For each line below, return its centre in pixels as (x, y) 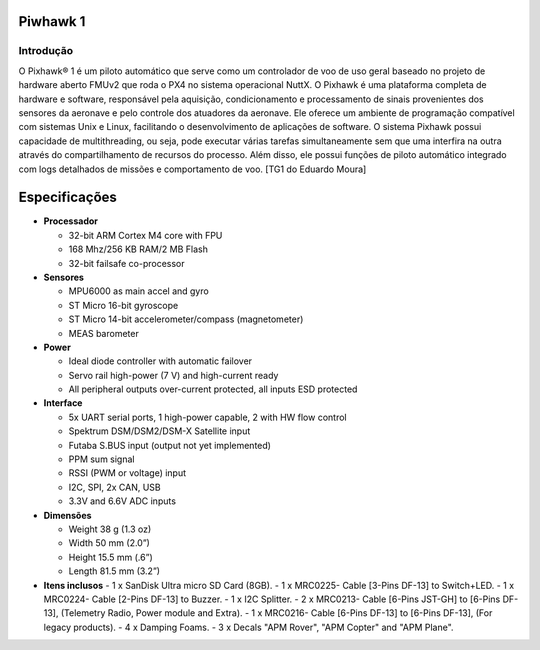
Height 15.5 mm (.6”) (111, 557)
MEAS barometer (103, 333)
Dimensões (67, 515)
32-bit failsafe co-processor (126, 263)
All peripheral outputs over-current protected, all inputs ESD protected (213, 389)
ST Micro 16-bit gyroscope (123, 305)
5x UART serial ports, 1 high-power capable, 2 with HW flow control (207, 417)
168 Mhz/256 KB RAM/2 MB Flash (138, 249)
